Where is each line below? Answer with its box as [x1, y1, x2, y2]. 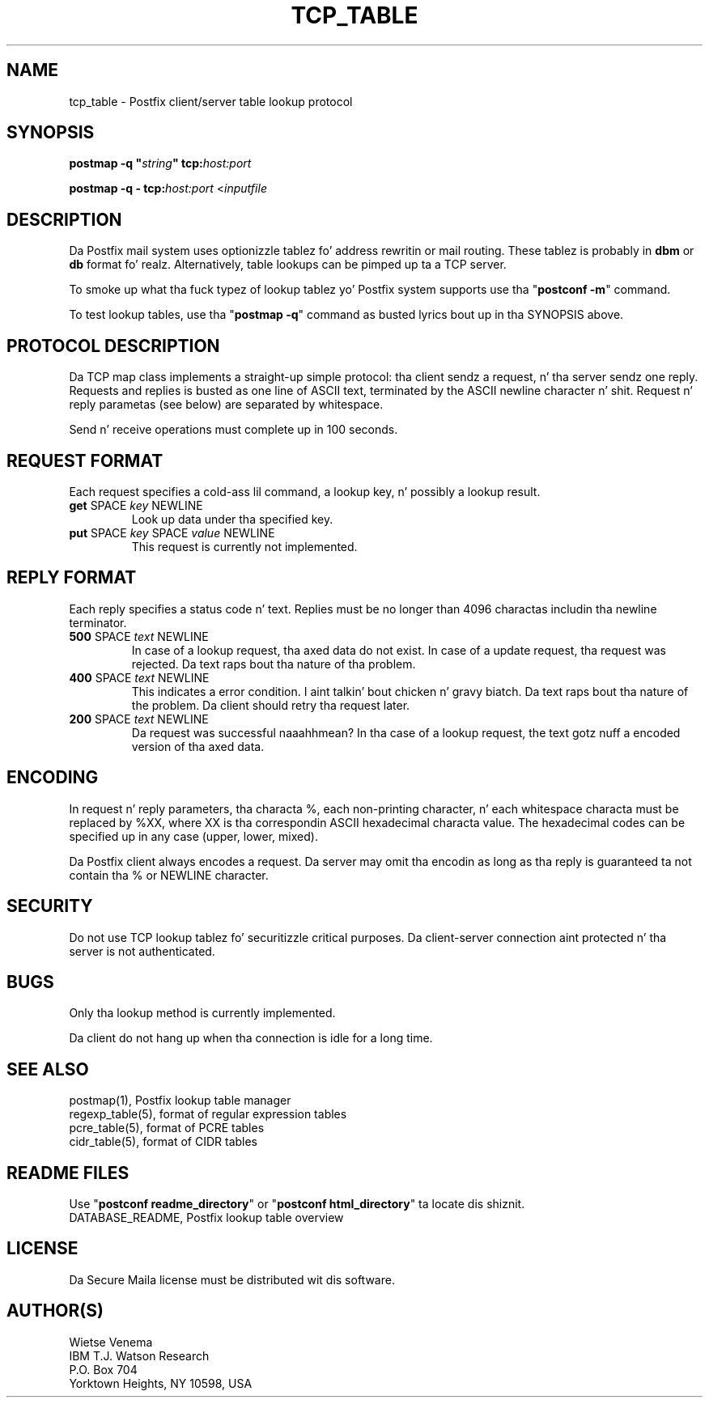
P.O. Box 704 [69, 1362, 138, 1376]
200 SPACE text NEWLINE [69, 711, 209, 726]
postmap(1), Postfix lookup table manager [69, 1093, 291, 1108]
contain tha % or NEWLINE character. [69, 867, 269, 882]
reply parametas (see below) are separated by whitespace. [69, 397, 384, 412]
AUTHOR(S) [6, 1300, 104, 1321]
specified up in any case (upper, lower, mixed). [69, 829, 318, 843]
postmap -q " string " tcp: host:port [69, 156, 252, 171]
